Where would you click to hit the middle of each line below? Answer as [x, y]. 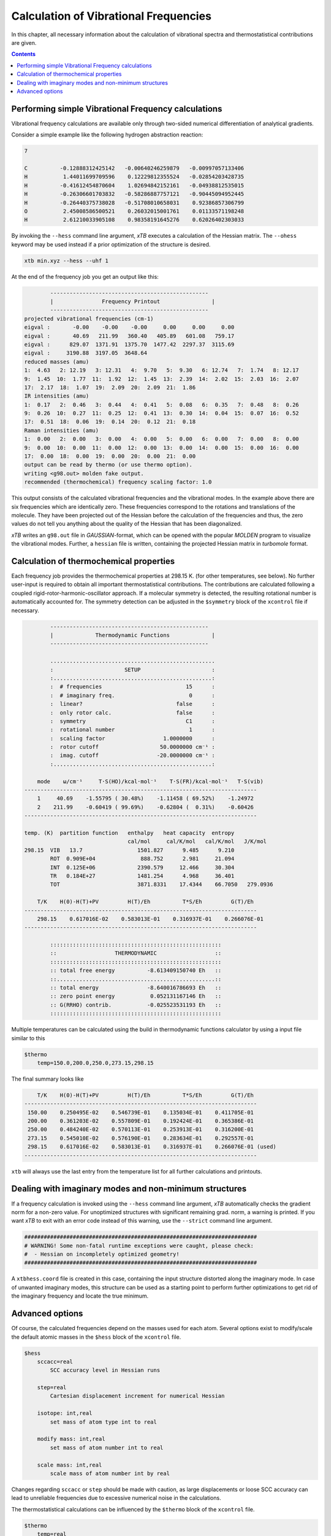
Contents [24, 54]
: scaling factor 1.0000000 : [132, 738]
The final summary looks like [48, 1079]
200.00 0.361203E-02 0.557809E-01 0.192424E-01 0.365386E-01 [141, 1121]
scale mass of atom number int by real [110, 1473]
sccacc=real [55, 1362]
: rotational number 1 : [132, 730]
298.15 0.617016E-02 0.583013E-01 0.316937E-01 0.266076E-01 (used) [152, 1147]
